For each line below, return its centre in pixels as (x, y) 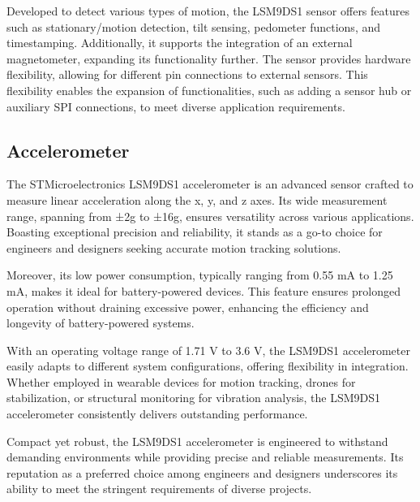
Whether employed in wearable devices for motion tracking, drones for (181, 381)
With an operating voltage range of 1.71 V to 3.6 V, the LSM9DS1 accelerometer (208, 350)
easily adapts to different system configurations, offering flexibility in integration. (208, 366)
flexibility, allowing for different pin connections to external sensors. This (187, 74)
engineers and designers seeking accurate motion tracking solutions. (174, 247)
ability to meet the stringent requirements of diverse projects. (159, 489)
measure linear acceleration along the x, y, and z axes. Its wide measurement (197, 199)
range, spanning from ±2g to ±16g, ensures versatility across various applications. (210, 216)
